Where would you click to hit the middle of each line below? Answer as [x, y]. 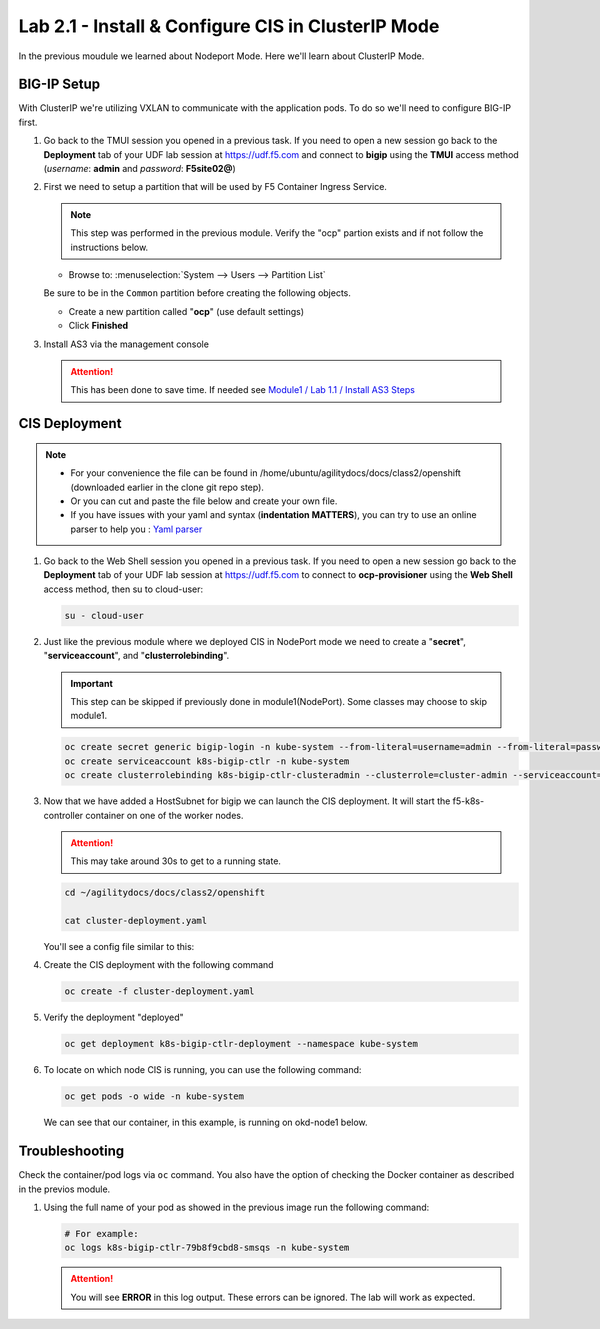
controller [63, 815]
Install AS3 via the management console [126, 344]
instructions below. [109, 247]
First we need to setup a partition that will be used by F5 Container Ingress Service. [215, 187]
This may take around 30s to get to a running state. [176, 861]
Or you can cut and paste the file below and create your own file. [204, 501]
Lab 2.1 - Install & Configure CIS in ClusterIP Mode [229, 26]
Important [92, 683]
